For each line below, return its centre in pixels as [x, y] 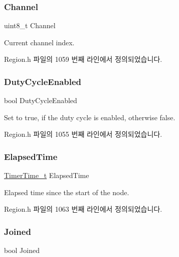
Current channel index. [39, 42]
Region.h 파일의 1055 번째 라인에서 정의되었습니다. [83, 134]
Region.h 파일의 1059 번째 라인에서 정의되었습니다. [83, 59]
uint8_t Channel [30, 25]
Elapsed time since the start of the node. [67, 192]
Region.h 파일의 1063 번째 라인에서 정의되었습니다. [83, 209]
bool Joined [22, 250]
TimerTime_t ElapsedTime [47, 175]
